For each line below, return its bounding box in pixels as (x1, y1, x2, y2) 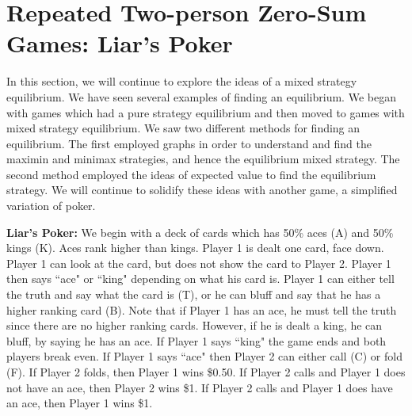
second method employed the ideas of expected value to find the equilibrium (6, 166, 376, 182)
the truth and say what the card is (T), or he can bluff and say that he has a (6, 286, 381, 303)
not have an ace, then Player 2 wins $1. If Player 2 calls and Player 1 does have (6, 379, 393, 395)
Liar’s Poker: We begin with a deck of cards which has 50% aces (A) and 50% (6, 223, 394, 240)
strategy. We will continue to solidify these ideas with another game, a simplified (6, 181, 398, 198)
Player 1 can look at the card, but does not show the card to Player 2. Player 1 (6, 254, 391, 271)
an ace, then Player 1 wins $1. (6, 395, 153, 411)
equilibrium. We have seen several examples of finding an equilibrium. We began (6, 88, 396, 105)
